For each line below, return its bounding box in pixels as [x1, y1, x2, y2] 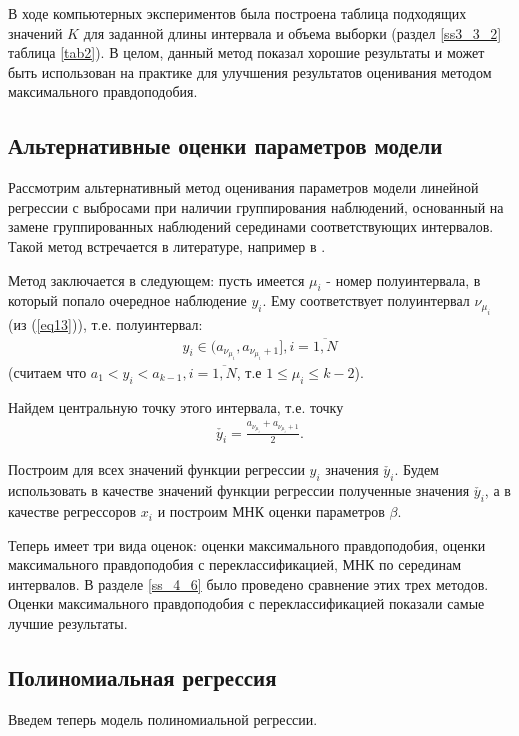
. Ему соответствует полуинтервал [262, 290, 470, 311]
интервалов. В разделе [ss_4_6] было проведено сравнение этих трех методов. [8, 573, 489, 594]
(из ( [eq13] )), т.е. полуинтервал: [8, 313, 203, 334]
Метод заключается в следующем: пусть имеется [8, 269, 305, 290]
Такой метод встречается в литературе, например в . [8, 235, 326, 256]
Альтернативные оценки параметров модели [8, 130, 443, 161]
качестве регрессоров [8, 501, 137, 522]
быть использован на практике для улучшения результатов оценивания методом [8, 61, 492, 82]
